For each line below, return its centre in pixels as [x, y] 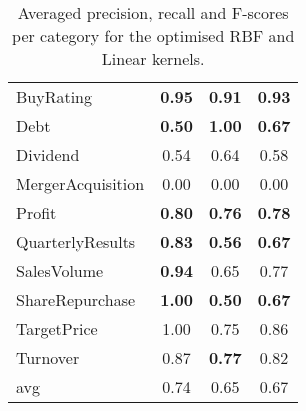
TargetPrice [57, 328]
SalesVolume [60, 270]
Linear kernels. [153, 58]
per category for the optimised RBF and [153, 35]
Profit [36, 212]
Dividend [48, 154]
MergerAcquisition [80, 183]
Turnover [48, 357]
